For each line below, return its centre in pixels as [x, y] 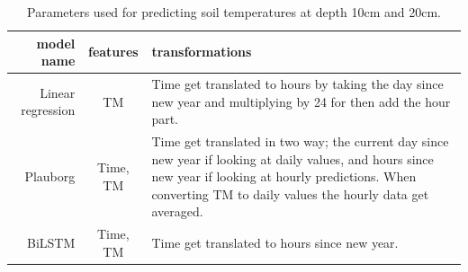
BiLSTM [51, 243]
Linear [58, 92]
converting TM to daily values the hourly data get [290, 193]
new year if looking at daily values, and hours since [292, 158]
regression [48, 110]
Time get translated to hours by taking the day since [297, 84]
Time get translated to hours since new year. [275, 243]
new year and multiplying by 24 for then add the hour [301, 101]
